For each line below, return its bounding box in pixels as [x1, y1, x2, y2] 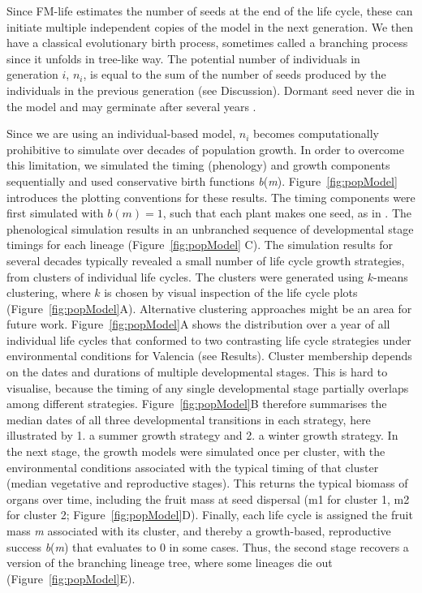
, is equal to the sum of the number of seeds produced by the [83, 66, 386, 83]
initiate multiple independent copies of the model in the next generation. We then [6, 18, 414, 35]
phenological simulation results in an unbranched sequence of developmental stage [6, 220, 414, 237]
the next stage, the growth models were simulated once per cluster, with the [6, 443, 385, 460]
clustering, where [6, 284, 91, 301]
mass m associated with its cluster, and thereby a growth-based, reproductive [6, 522, 391, 539]
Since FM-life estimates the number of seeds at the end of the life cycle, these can [6, 2, 413, 19]
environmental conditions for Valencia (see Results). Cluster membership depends [6, 347, 412, 364]
